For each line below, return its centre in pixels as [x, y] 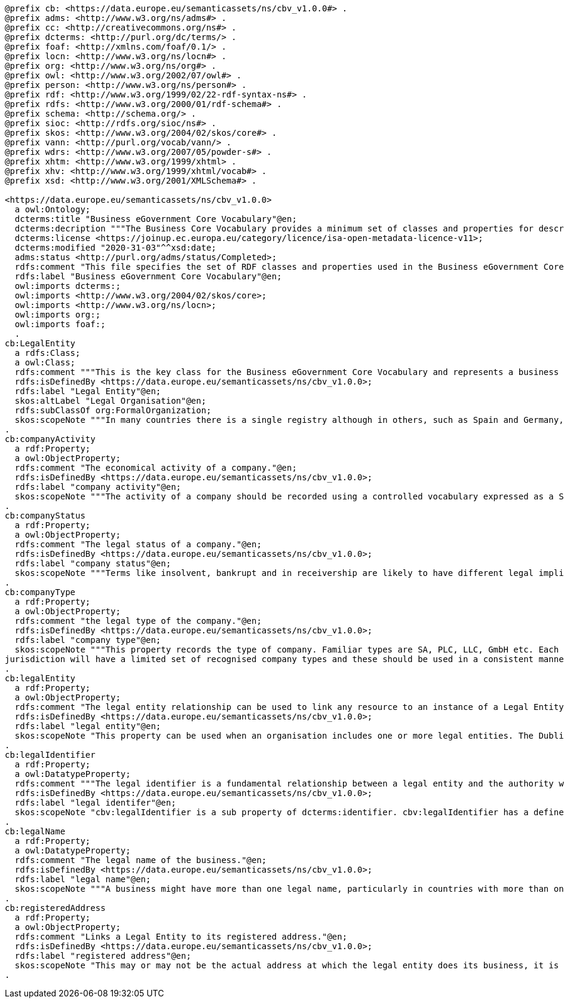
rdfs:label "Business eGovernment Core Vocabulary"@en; [148, 276]
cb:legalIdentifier [50, 755]
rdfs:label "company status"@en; [93, 563]
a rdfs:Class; [47, 353]
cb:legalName [35, 831]
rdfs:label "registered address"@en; [103, 956]
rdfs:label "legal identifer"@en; [95, 803]
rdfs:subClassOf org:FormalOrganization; [113, 410]
